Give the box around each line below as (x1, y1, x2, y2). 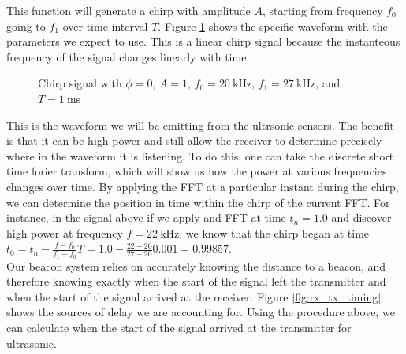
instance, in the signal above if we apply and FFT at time (6, 209, 286, 226)
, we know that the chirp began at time (179, 224, 370, 241)
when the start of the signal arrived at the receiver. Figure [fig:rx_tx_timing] (6, 288, 382, 304)
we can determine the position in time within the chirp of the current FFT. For (6, 194, 390, 210)
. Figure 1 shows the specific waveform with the (158, 17, 388, 34)
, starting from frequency (262, 2, 383, 18)
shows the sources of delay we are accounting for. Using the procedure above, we (6, 304, 395, 320)
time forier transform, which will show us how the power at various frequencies (6, 163, 387, 179)
